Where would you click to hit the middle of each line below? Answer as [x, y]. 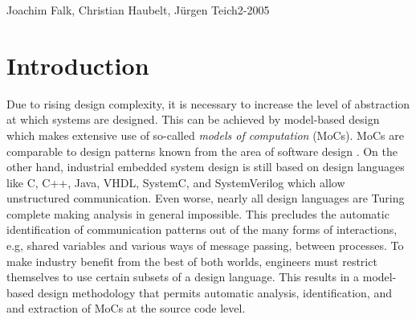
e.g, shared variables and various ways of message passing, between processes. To [205, 245]
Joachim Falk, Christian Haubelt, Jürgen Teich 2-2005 [138, 10]
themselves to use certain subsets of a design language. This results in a [183, 277]
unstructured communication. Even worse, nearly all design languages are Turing [206, 198]
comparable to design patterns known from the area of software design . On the [202, 151]
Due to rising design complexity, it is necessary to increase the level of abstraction [208, 103]
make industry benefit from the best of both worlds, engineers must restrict [192, 261]
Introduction [78, 65]
